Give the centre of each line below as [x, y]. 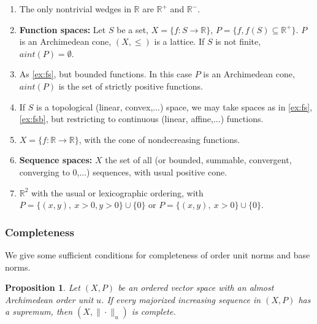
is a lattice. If [179, 41]
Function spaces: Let [63, 29]
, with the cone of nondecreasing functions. [159, 139]
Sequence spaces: [56, 160]
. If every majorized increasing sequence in [181, 299]
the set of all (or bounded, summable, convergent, [198, 160]
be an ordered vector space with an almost [196, 287]
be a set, [132, 29]
